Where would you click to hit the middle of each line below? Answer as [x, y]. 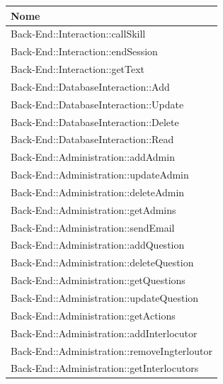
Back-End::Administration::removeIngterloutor [111, 350]
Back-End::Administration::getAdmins [93, 209]
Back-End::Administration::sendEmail [93, 227]
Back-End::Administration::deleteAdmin [98, 192]
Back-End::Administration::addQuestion [98, 245]
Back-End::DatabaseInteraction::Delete [95, 122]
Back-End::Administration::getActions [93, 315]
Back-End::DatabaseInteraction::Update [97, 104]
